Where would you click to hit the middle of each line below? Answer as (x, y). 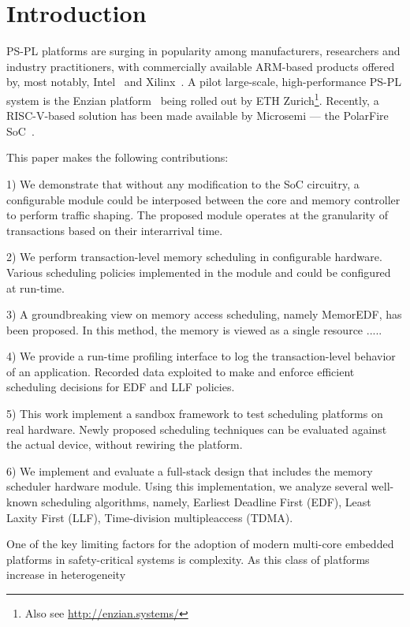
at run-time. (35, 287)
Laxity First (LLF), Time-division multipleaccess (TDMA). (150, 517)
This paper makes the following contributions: (117, 157)
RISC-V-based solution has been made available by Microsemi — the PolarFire (198, 116)
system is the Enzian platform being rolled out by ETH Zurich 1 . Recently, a (193, 99)
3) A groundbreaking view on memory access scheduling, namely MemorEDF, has (204, 314)
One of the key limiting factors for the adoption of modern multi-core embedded (200, 544)
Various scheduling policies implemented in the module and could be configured (199, 272)
